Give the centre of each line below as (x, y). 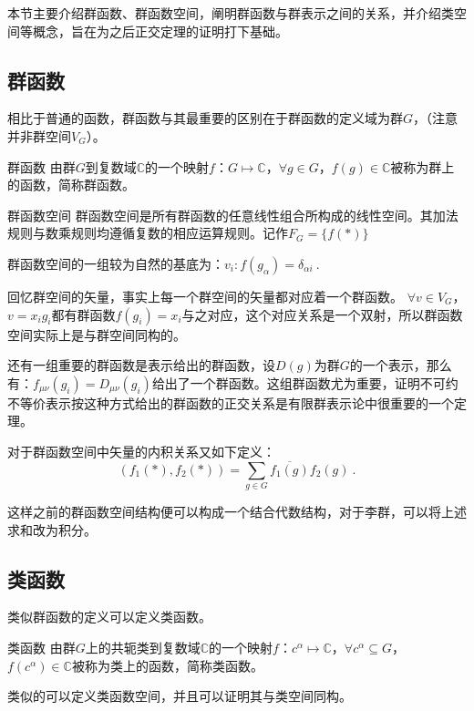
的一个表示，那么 (401, 365)
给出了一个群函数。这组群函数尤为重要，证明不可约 (305, 382)
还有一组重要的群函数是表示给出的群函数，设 (141, 365)
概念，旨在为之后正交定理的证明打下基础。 (160, 31)
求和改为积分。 (52, 529)
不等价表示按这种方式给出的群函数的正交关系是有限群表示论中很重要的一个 (231, 402)
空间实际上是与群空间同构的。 (97, 334)
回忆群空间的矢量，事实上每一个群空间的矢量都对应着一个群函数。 (205, 296)
